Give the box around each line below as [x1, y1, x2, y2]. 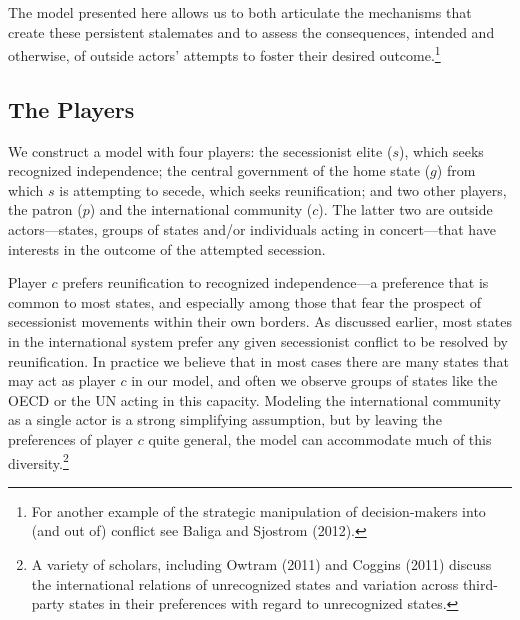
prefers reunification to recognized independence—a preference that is [62, 272, 489, 293]
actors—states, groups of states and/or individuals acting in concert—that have [8, 219, 496, 240]
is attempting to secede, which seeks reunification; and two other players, [59, 179, 507, 200]
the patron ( [8, 199, 83, 220]
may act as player [8, 370, 116, 391]
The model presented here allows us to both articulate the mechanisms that [8, 2, 472, 22]
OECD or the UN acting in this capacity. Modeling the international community [8, 389, 501, 410]
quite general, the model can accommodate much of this [148, 428, 492, 449]
